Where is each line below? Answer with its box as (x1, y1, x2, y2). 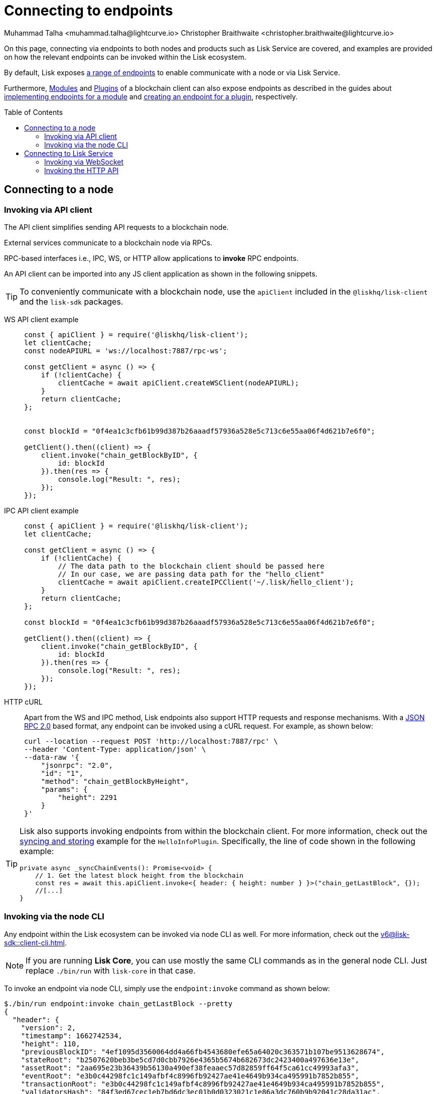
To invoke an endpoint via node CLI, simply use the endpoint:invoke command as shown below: (4, 984, 330, 993)
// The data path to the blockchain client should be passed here (58, 562, 325, 570)
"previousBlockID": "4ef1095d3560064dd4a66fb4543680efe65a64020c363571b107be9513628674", (21, 1047, 385, 1056)
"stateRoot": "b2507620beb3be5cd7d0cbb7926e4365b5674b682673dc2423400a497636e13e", (21, 1055, 360, 1064)
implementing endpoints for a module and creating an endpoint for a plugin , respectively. (4, 92, 298, 101)
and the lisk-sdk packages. (20, 296, 123, 307)
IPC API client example (4, 506, 79, 515)
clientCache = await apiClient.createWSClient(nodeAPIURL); (58, 378, 299, 387)
